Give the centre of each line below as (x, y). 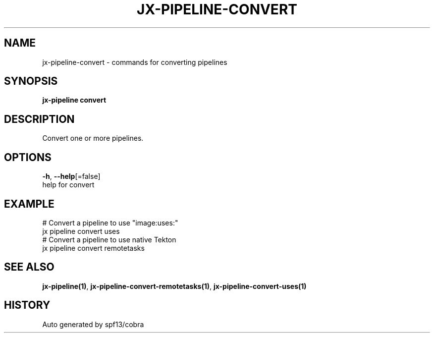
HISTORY (27, 305)
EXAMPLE (29, 204)
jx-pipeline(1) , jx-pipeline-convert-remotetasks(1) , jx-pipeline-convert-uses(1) (174, 286)
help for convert (68, 185)
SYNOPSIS (31, 81)
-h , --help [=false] (71, 176)
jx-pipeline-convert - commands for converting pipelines (135, 62)
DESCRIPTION (39, 119)
